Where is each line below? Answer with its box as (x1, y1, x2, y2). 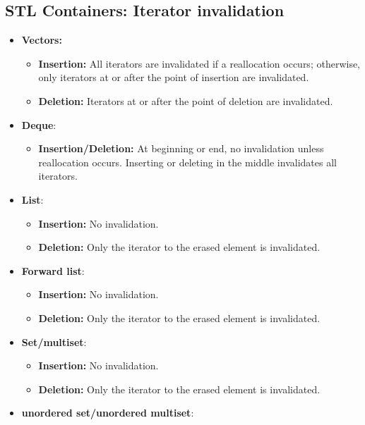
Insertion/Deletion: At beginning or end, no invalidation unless (38, 141, 324, 156)
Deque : (21, 117, 56, 132)
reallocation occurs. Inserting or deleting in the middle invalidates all (38, 154, 337, 169)
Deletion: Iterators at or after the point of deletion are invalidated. (38, 93, 333, 108)
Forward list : (21, 263, 85, 278)
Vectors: (21, 32, 62, 47)
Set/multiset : (21, 334, 87, 349)
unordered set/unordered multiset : (21, 405, 194, 420)
